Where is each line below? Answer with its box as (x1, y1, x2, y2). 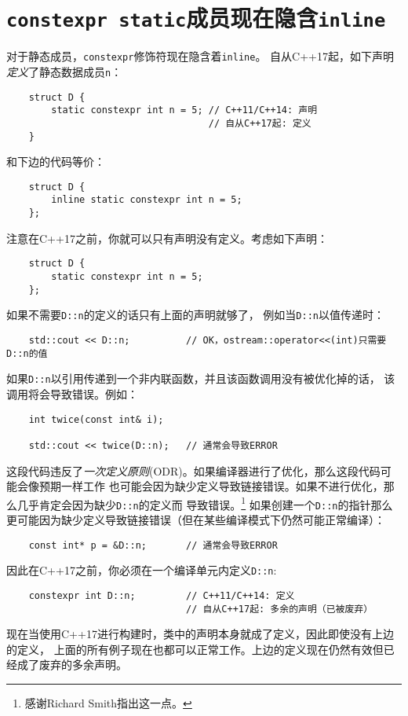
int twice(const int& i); (28, 413, 164, 425)
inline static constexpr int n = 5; (51, 194, 242, 206)
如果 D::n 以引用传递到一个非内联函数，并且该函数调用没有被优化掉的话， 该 (6, 370, 395, 387)
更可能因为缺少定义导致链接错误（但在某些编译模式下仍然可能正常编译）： (6, 512, 385, 527)
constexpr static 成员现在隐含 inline (6, 2, 386, 34)
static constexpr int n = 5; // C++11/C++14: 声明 (51, 105, 318, 116)
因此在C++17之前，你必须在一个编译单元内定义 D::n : (6, 562, 277, 578)
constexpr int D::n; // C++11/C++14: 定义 (28, 589, 295, 601)
